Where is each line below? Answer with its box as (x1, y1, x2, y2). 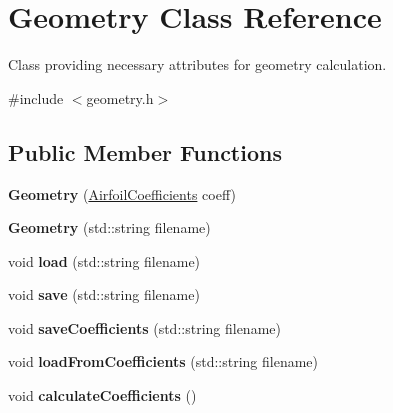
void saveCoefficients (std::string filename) (8, 317, 281, 338)
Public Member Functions (8, 136, 282, 167)
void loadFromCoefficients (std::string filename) (8, 351, 318, 372)
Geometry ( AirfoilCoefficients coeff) (8, 183, 236, 204)
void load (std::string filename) (8, 250, 201, 271)
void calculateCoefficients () (8, 385, 197, 406)
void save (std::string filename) (8, 284, 200, 305)
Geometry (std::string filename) (8, 217, 211, 238)
